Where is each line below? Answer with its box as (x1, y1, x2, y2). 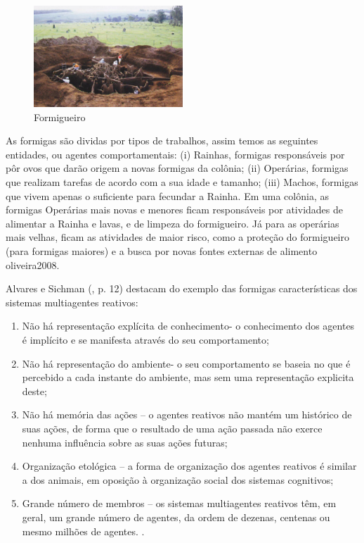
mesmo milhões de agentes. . (22, 523, 145, 538)
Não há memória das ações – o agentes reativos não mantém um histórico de (22, 407, 352, 422)
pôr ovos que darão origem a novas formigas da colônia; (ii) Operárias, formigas (6, 161, 349, 175)
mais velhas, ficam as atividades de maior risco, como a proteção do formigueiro (6, 230, 349, 244)
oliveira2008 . (6, 257, 60, 272)
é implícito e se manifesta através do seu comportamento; (22, 332, 269, 347)
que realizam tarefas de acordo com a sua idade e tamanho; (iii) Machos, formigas (6, 175, 358, 189)
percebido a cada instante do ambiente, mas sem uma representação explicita (22, 370, 354, 385)
